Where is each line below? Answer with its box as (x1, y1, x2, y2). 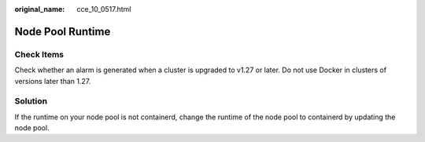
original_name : (14, 5, 65, 13)
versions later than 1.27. (14, 76, 91, 86)
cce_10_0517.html (76, 5, 131, 13)
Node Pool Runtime (14, 24, 111, 38)
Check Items (14, 49, 65, 60)
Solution (14, 96, 48, 107)
